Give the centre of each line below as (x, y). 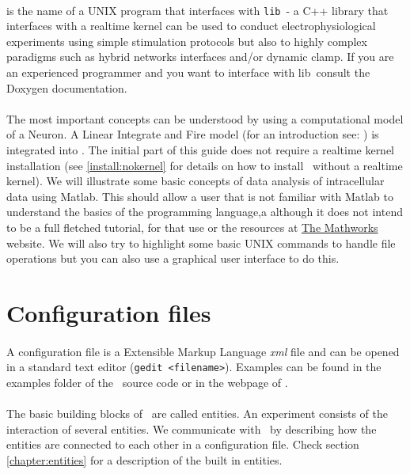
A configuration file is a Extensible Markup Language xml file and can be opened (203, 351)
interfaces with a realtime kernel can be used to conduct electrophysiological (191, 26)
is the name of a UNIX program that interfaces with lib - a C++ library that (197, 10)
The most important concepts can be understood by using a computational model (205, 118)
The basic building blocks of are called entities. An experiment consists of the (197, 413)
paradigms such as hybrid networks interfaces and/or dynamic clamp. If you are (200, 57)
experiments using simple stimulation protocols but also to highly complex (187, 41)
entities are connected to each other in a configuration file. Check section (183, 444)
